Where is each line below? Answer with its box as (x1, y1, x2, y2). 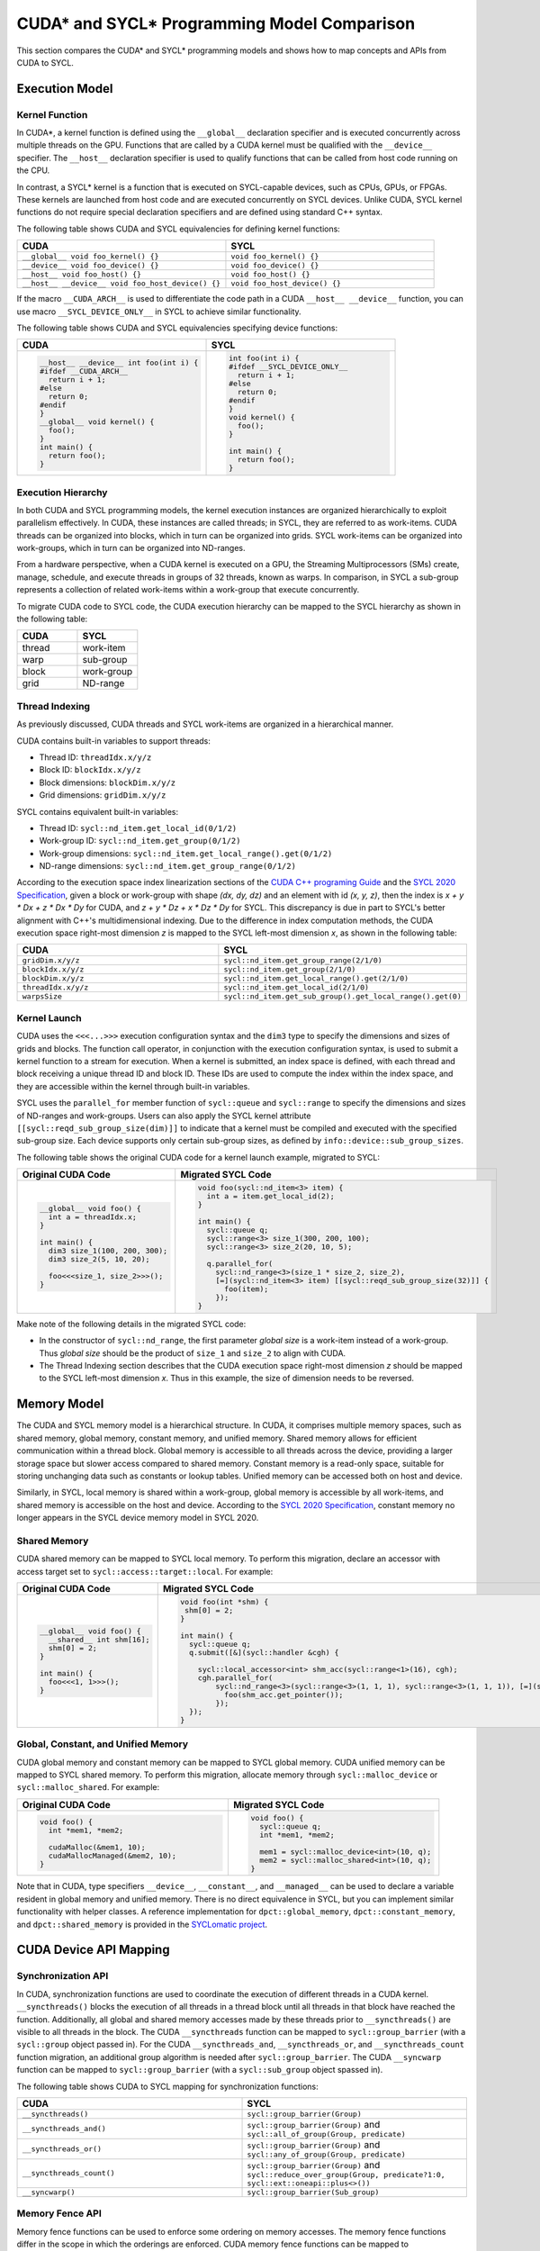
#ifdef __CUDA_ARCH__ (39, 366, 129, 375)
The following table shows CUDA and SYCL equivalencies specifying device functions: (16, 322, 338, 333)
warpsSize (22, 991, 63, 1001)
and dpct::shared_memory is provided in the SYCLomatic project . (16, 1919, 268, 1930)
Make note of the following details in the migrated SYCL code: (16, 1318, 247, 1329)
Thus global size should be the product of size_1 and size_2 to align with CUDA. (39, 1347, 346, 1359)
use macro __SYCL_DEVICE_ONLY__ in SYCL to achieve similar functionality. (16, 306, 301, 317)
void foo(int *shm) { (180, 1596, 269, 1606)
